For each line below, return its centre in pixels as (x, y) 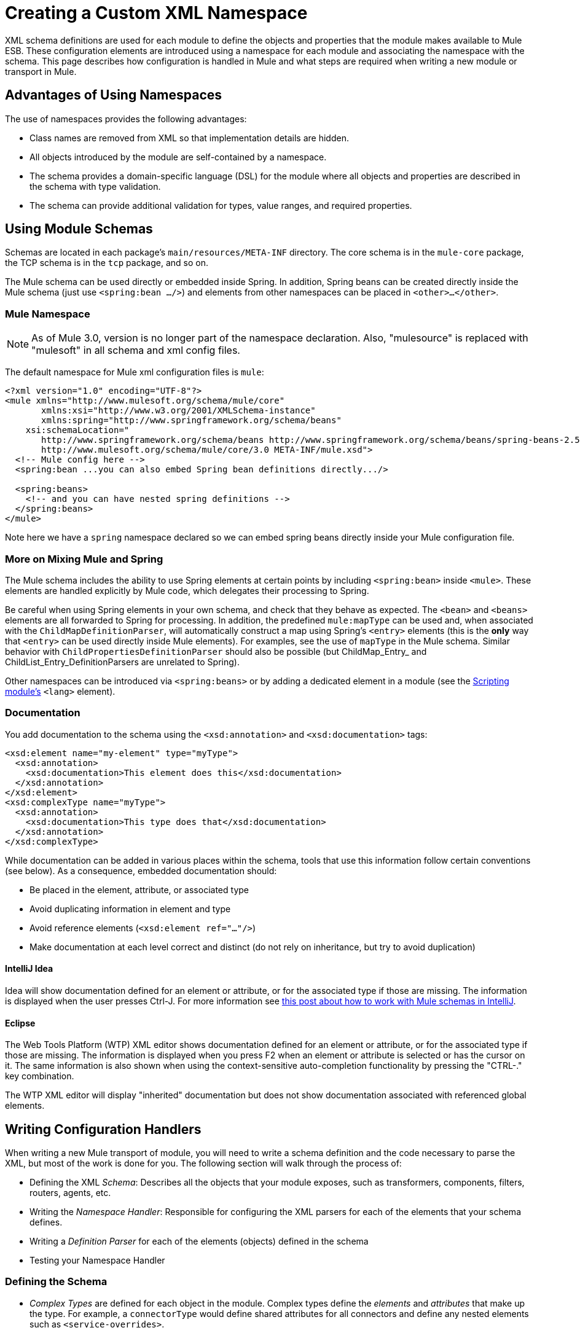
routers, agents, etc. (70, 1192)
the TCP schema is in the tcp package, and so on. (107, 263)
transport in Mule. (41, 71)
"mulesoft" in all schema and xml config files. (136, 350)
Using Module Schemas (79, 229)
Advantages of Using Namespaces (114, 95)
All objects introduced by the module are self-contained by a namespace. (178, 157)
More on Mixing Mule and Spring (84, 559)
